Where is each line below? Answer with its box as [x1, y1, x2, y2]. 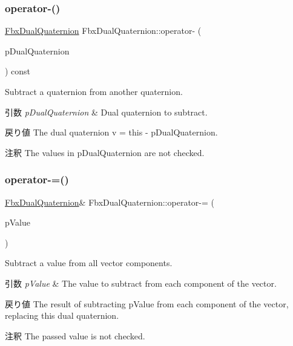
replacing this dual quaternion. [5, 309, 119, 322]
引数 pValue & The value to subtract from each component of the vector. [5, 276, 277, 289]
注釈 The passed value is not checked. [5, 329, 145, 342]
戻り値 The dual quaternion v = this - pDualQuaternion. [5, 126, 218, 139]
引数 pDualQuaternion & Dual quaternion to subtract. [5, 105, 208, 118]
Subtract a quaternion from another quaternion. [5, 85, 183, 97]
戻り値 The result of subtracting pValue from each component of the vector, [5, 297, 289, 310]
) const [5, 65, 31, 77]
